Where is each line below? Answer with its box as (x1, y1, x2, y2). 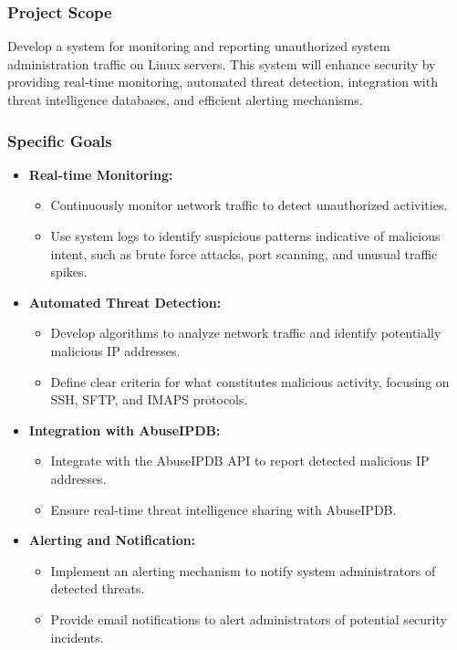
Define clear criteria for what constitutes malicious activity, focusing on (50, 372, 450, 391)
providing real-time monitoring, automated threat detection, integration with (7, 72, 438, 91)
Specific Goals (7, 129, 112, 152)
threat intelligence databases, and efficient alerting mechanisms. (7, 90, 363, 109)
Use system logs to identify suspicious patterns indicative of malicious (50, 226, 441, 245)
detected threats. (50, 579, 145, 598)
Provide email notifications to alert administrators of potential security (50, 609, 447, 628)
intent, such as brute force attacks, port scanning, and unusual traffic (50, 244, 438, 263)
